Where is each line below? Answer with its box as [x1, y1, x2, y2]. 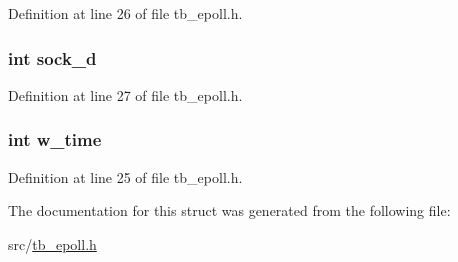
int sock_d [8, 45, 97, 70]
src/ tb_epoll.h [8, 233, 97, 254]
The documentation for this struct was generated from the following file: [8, 200, 451, 221]
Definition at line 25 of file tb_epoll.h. [8, 166, 243, 187]
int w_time [8, 127, 102, 152]
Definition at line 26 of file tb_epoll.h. [8, 3, 243, 23]
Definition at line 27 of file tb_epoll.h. [8, 84, 243, 105]
